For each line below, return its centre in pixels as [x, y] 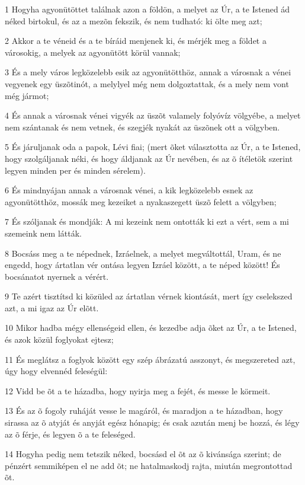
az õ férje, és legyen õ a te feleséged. [70, 434]
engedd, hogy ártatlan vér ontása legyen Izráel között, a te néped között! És [142, 265]
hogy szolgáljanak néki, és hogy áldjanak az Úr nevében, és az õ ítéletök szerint [149, 158]
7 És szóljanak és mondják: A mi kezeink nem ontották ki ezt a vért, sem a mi [147, 221]
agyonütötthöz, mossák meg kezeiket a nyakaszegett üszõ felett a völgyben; [141, 201]
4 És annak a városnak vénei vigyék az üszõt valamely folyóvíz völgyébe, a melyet [153, 115]
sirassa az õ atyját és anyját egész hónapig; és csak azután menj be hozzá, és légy [152, 422]
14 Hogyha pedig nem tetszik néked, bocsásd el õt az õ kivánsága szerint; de [143, 454]
